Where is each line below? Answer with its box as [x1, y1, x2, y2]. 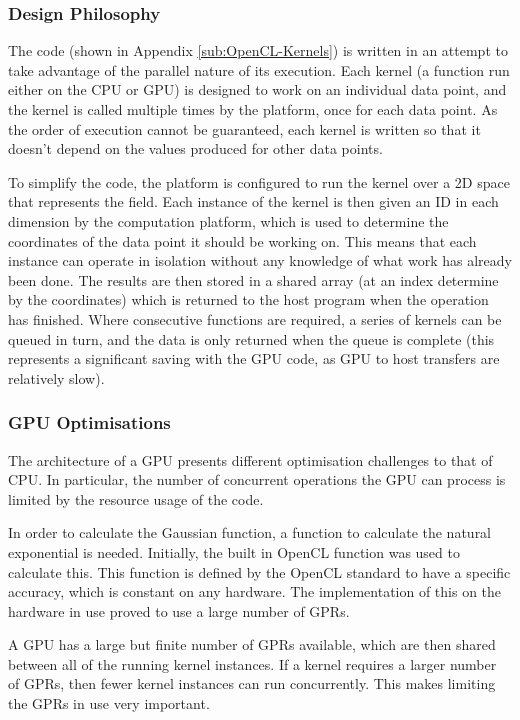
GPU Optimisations [8, 410, 171, 435]
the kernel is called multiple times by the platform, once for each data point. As [8, 99, 498, 119]
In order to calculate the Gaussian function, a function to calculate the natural [8, 522, 492, 543]
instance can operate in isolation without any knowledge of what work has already [8, 250, 512, 271]
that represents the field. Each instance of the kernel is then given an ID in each [8, 191, 499, 212]
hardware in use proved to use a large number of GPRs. [8, 600, 350, 621]
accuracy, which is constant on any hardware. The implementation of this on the [8, 581, 502, 602]
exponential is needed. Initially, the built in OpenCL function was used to [8, 541, 460, 562]
